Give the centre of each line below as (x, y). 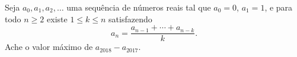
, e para (279, 7)
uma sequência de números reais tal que (139, 7)
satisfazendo (130, 19)
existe (57, 19)
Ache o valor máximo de (49, 47)
